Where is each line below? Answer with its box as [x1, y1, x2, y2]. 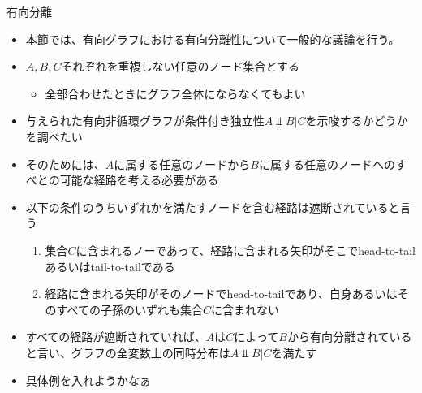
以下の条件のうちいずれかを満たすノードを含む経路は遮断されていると [25, 198, 400, 215]
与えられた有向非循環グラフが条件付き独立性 [25, 112, 265, 129]
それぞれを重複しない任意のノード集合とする [61, 58, 300, 75]
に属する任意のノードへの [258, 155, 395, 172]
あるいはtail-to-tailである [45, 257, 175, 274]
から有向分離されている [286, 328, 412, 345]
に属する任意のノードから [114, 155, 251, 172]
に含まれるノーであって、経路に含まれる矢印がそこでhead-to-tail [75, 241, 416, 258]
